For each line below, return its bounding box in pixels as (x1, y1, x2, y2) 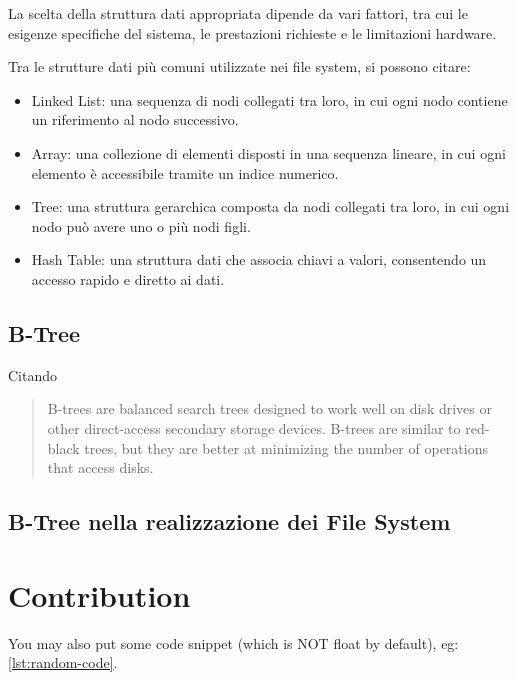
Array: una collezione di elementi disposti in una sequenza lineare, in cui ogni (31, 142, 506, 163)
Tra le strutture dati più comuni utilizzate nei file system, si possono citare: (8, 56, 471, 77)
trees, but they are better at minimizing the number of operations (84, 437, 488, 458)
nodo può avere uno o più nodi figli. (31, 215, 251, 236)
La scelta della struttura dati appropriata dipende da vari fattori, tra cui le (8, 3, 468, 23)
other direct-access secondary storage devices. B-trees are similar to (47, 417, 461, 438)
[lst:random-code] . (8, 652, 118, 673)
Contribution (8, 574, 191, 615)
